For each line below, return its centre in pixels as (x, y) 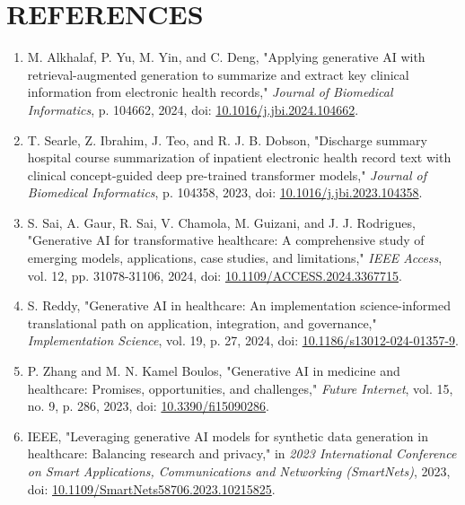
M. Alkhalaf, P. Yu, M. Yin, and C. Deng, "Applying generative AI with (226, 57)
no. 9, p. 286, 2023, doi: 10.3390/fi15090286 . (148, 406)
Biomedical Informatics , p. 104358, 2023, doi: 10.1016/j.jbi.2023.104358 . (225, 192)
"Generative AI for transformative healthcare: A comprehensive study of (226, 240)
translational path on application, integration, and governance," (202, 322)
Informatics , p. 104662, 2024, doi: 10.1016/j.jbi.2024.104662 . (193, 109)
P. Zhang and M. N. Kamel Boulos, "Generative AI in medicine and (214, 371)
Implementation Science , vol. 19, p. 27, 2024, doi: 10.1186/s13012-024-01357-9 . (243, 340)
